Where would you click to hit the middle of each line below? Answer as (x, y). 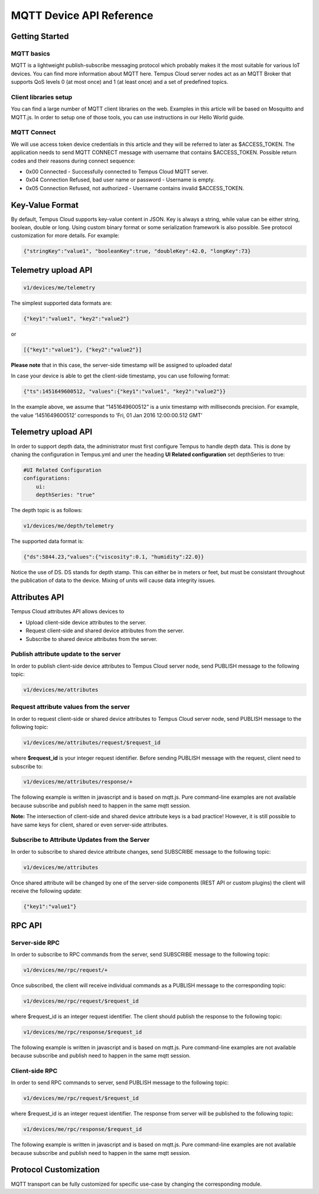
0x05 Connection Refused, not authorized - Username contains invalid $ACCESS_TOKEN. (135, 188)
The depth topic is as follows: (47, 510)
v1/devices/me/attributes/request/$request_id (92, 743)
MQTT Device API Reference (82, 15)
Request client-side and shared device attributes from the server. (105, 631)
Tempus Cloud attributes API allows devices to (67, 611)
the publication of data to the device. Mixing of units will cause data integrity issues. (113, 580)
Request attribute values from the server (70, 707)
